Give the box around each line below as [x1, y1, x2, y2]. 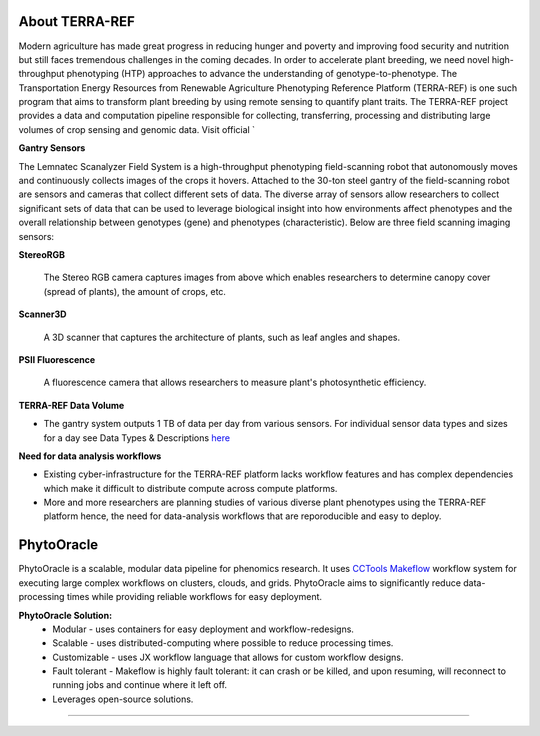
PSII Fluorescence [18, 353, 96, 365]
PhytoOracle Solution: [18, 609, 113, 621]
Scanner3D [18, 308, 67, 320]
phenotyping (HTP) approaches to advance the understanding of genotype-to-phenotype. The [66, 68, 458, 80]
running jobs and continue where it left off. [52, 679, 228, 691]
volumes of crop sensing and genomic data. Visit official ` [18, 123, 255, 135]
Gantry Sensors [18, 142, 86, 154]
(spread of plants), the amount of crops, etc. [43, 285, 227, 297]
